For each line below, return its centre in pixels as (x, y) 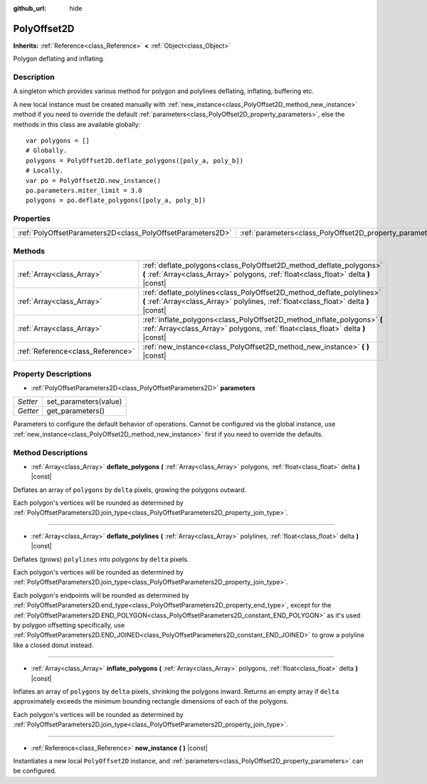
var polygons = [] (58, 141)
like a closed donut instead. (53, 645)
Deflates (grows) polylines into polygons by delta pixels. (101, 559)
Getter (28, 411)
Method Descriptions (51, 452)
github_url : (30, 8)
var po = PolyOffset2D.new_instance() (94, 181)
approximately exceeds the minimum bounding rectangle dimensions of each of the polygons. (151, 701)
